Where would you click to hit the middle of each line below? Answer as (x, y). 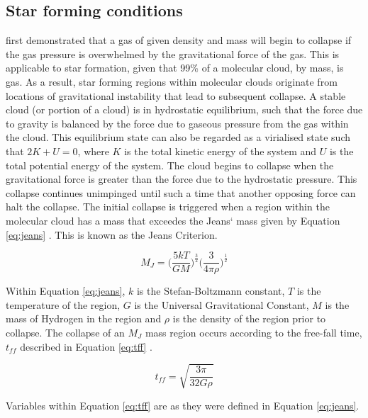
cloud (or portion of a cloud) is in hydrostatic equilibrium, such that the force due (184, 109)
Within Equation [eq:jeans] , (66, 291)
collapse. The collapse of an (65, 332)
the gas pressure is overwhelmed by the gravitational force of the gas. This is (173, 53)
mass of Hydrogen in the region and (84, 318)
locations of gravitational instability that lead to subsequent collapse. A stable (176, 95)
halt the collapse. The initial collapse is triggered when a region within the (168, 207)
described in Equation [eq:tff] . (86, 346)
